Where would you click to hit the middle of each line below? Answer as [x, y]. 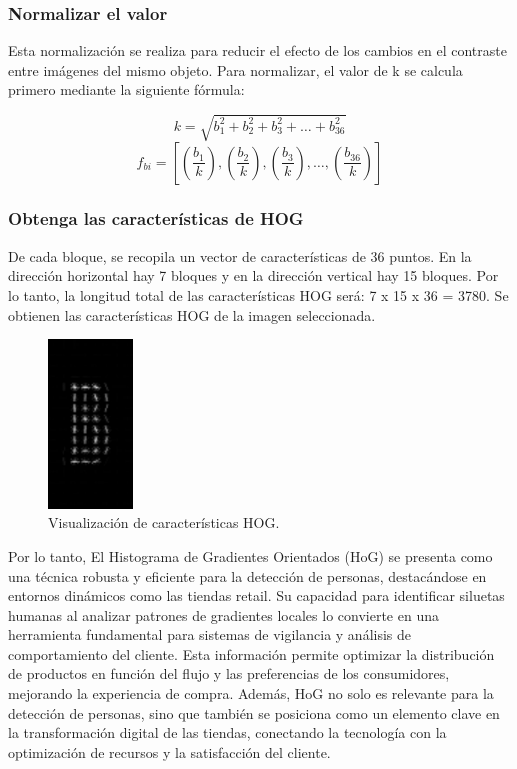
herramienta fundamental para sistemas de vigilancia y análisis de [210, 634]
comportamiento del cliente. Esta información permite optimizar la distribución [251, 653]
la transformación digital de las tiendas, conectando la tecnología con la [227, 732]
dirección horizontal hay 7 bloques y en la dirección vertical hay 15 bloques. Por [253, 275]
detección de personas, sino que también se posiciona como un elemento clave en [254, 712]
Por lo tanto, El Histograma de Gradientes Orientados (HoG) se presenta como [250, 555]
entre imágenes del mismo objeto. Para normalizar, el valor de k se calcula [235, 69]
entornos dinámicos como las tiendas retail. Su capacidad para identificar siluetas [256, 595]
